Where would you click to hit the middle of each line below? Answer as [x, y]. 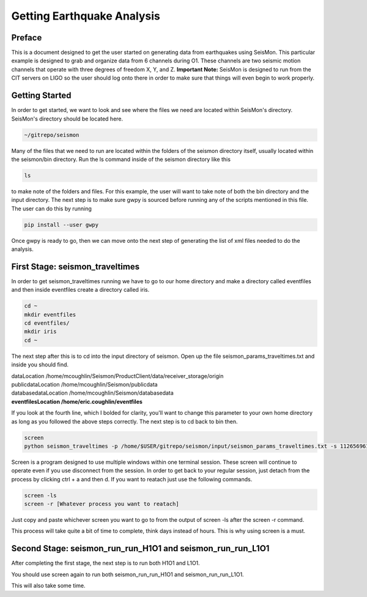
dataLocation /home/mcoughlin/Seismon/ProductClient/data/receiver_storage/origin [117, 376]
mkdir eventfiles [50, 314]
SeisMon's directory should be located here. [67, 119]
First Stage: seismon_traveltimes [76, 266]
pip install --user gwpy [61, 224]
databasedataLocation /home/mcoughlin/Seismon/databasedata [92, 393]
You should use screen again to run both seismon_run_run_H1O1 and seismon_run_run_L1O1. [128, 574]
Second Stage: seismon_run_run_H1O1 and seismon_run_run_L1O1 [140, 548]
